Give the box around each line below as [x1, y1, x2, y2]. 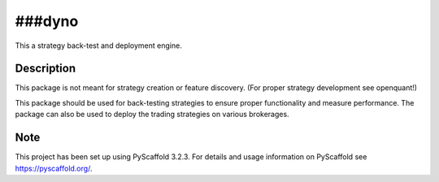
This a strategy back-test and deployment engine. [15, 41, 182, 50]
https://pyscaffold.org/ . [15, 163, 93, 173]
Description [15, 62, 76, 76]
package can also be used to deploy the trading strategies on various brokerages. [15, 110, 289, 119]
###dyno [15, 12, 79, 30]
